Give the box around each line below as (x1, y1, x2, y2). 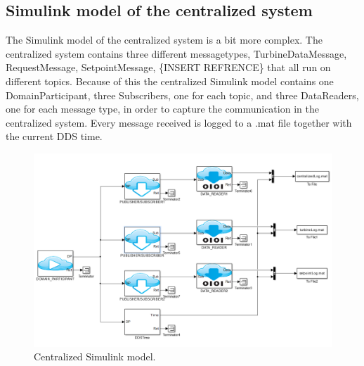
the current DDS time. (6, 129, 103, 144)
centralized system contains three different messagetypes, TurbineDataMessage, (6, 46, 347, 61)
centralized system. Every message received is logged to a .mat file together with (6, 115, 352, 130)
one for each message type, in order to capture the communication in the (6, 101, 319, 116)
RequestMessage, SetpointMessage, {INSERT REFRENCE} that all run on (6, 60, 331, 75)
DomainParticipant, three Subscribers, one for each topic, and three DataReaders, (6, 87, 359, 102)
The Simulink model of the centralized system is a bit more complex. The (6, 32, 323, 47)
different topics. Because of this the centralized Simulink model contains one (6, 73, 334, 88)
